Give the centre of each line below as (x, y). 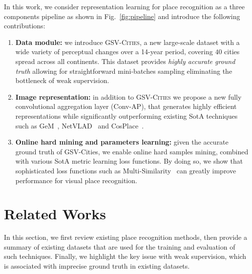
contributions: (25, 26)
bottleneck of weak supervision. (62, 80)
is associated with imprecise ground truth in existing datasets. (97, 266)
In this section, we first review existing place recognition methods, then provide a (126, 237)
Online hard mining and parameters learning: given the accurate (122, 142)
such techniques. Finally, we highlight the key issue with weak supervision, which (125, 256)
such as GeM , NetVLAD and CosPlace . (80, 125)
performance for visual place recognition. (76, 180)
